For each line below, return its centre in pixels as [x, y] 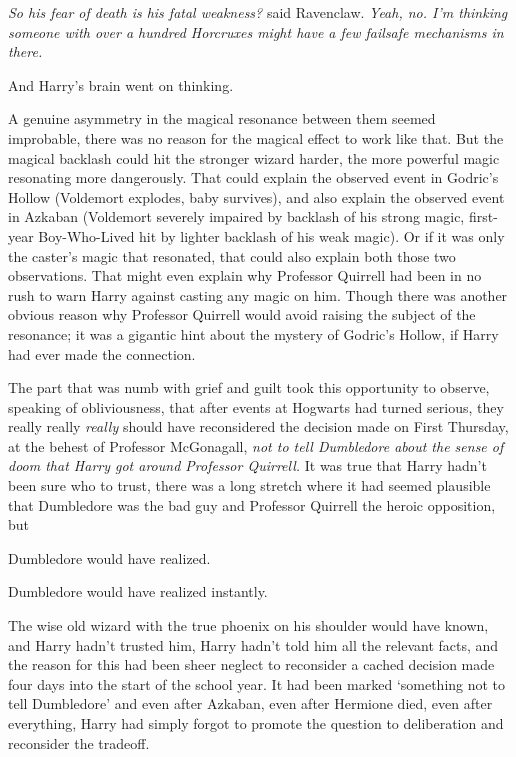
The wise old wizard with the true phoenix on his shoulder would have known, [248, 625]
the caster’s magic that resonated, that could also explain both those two [232, 255]
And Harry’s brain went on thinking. [121, 84]
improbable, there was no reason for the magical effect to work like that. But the [256, 137]
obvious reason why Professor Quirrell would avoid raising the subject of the [242, 314]
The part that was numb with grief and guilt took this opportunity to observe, [249, 387]
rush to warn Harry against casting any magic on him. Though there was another [258, 294]
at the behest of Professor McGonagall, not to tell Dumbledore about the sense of [256, 445]
